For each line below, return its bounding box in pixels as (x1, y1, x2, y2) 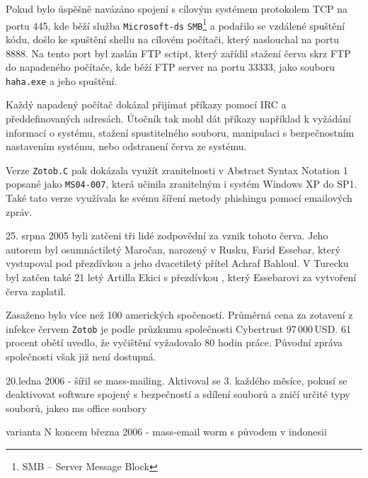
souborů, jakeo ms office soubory (6, 400, 147, 415)
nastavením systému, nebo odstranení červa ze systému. (6, 139, 247, 154)
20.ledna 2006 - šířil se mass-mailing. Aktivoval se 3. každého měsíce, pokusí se (6, 372, 347, 387)
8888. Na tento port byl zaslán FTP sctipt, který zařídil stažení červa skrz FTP (6, 45, 351, 60)
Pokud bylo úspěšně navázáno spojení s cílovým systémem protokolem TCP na (6, 1, 348, 16)
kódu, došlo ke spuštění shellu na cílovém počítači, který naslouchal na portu (6, 31, 340, 46)
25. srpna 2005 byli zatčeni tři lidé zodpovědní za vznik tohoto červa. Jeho (6, 228, 328, 243)
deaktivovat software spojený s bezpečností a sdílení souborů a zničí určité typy (6, 387, 350, 402)
